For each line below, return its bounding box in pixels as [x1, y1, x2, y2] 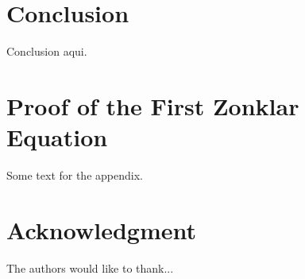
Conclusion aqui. [6, 43, 87, 60]
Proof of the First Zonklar [6, 89, 299, 122]
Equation [6, 121, 108, 153]
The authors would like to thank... [6, 259, 174, 276]
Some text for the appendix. [6, 167, 143, 184]
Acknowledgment [6, 213, 196, 246]
